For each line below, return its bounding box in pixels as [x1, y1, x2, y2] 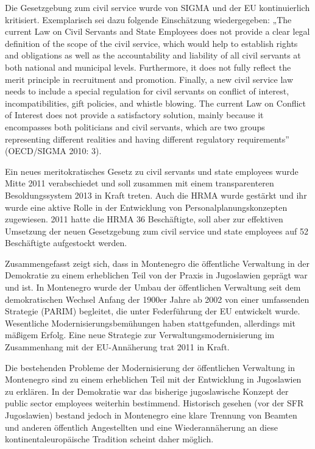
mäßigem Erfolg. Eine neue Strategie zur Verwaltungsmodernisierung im [5, 328, 275, 341]
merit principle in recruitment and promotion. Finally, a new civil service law [5, 72, 294, 85]
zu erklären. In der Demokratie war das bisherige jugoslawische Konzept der [5, 384, 289, 397]
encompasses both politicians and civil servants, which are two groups [5, 120, 265, 133]
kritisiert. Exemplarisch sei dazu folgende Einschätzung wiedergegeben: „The [5, 13, 292, 26]
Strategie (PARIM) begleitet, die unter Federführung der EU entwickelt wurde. [5, 305, 300, 317]
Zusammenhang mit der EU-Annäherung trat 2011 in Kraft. [5, 341, 230, 353]
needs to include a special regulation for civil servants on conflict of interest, [5, 85, 289, 97]
